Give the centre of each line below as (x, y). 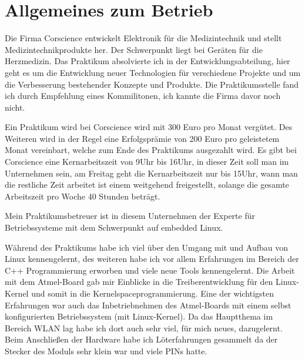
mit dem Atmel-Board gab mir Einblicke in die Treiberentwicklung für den (139, 282)
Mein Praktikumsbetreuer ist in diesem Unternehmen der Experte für (130, 216)
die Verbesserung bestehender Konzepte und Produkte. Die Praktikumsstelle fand (152, 84)
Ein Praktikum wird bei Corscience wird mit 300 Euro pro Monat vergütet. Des (149, 127)
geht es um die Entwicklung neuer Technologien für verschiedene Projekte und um (153, 72)
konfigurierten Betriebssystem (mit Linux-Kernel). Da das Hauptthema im (139, 316)
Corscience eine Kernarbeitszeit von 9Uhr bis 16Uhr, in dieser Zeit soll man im (147, 162)
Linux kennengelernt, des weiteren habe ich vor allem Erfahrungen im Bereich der (152, 259)
